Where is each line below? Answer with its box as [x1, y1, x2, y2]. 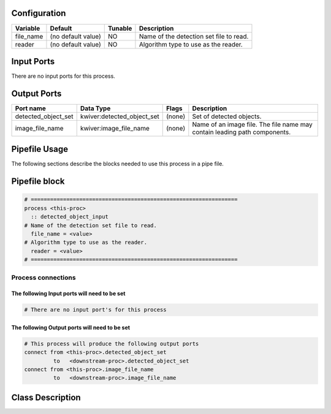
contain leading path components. [192, 127, 291, 136]
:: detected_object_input [31, 213, 108, 220]
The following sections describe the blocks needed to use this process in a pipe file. [11, 160, 224, 168]
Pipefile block [11, 176, 65, 187]
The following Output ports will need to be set [11, 323, 131, 331]
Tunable [107, 24, 132, 32]
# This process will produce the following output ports [24, 340, 199, 347]
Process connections [11, 273, 76, 282]
